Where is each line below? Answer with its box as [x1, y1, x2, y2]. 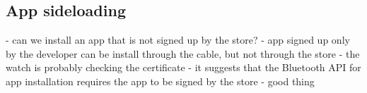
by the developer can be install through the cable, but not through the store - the [6, 46, 360, 61]
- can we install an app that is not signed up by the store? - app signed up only [6, 32, 350, 47]
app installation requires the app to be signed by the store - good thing [6, 73, 315, 88]
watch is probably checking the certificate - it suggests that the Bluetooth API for [6, 60, 361, 75]
